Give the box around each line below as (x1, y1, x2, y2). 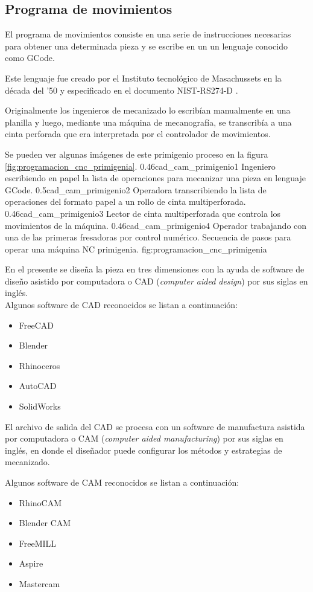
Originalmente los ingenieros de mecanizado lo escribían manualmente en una (5, 104, 291, 117)
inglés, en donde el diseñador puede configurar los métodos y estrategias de (5, 443, 282, 456)
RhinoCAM (19, 496, 62, 509)
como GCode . (5, 51, 55, 64)
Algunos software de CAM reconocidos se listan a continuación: (5, 476, 239, 489)
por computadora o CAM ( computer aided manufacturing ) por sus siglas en (5, 432, 283, 445)
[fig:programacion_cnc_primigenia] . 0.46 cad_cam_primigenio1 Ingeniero (5, 159, 276, 172)
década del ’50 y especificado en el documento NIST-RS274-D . (5, 83, 238, 96)
